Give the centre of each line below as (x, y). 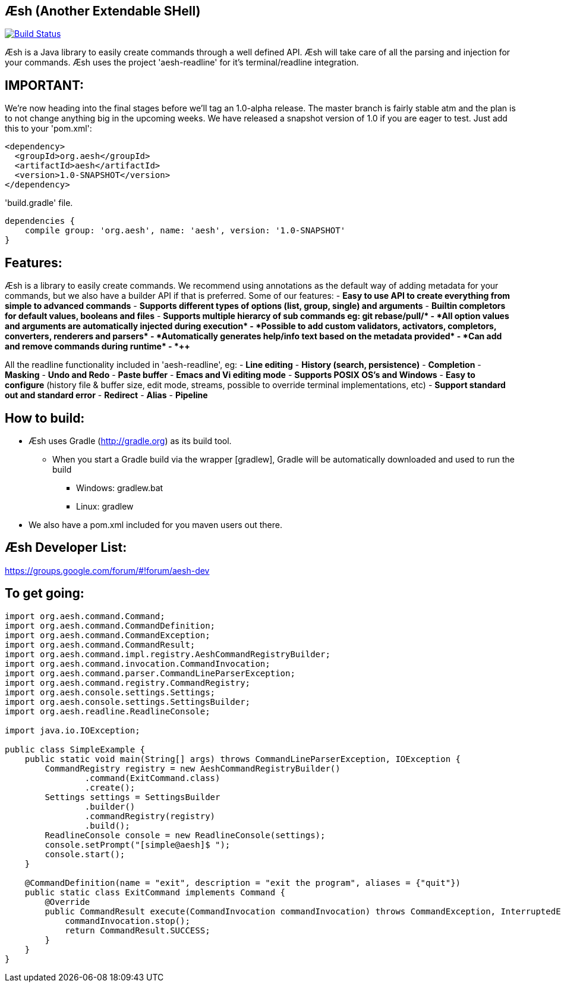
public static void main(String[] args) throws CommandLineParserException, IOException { (243, 759)
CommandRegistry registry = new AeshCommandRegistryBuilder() (193, 768)
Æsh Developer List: (66, 548)
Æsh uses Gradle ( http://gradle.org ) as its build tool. (130, 441)
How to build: (45, 418)
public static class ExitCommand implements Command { (155, 892)
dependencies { (40, 221)
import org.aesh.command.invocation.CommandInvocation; (138, 663)
